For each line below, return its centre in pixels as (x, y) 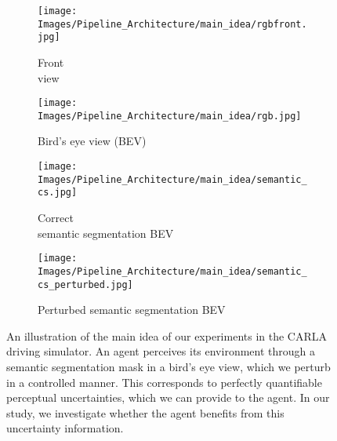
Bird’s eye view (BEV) (92, 141)
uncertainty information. (65, 428)
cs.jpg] (58, 193)
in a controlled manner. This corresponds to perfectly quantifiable (164, 382)
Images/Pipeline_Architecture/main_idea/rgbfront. (172, 24)
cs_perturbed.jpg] (85, 284)
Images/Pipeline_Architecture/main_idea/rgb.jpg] (170, 116)
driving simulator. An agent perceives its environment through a (161, 351)
